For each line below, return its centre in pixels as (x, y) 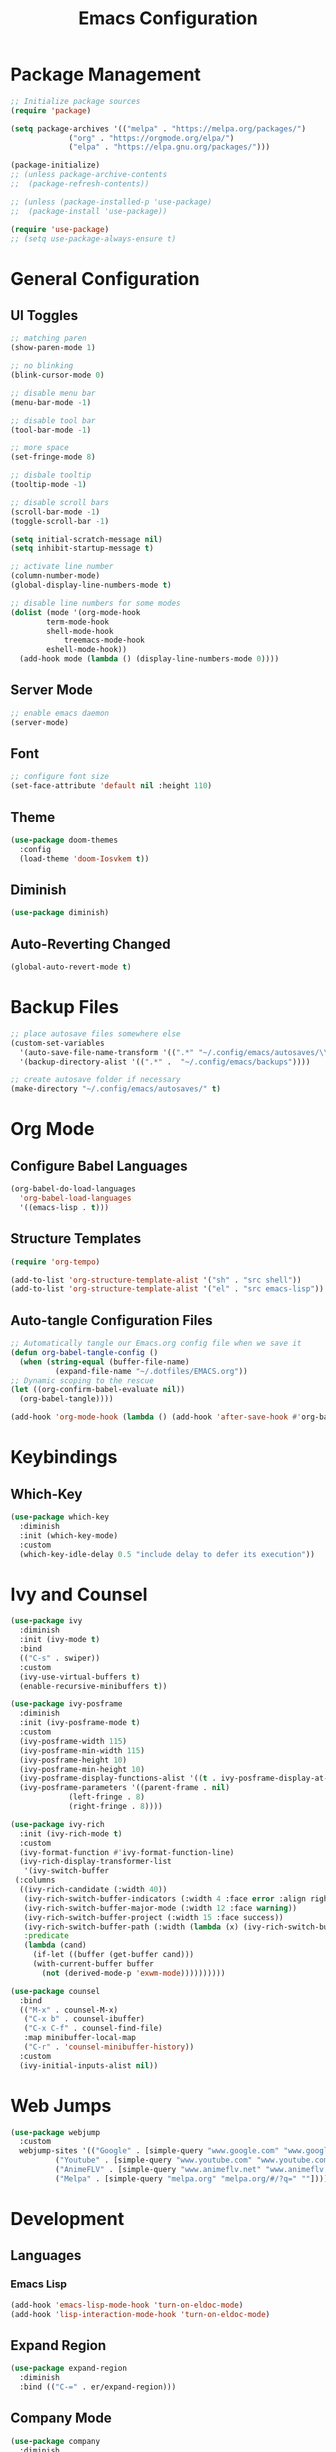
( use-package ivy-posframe (66, 1704)
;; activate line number (62, 567)
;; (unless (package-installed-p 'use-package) (111, 202)
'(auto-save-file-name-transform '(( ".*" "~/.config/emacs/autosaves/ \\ (174, 1052)
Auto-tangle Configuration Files (111, 1320)
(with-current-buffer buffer (93, 1964)
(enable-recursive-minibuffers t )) (93, 1686)
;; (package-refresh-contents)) (80, 184)
